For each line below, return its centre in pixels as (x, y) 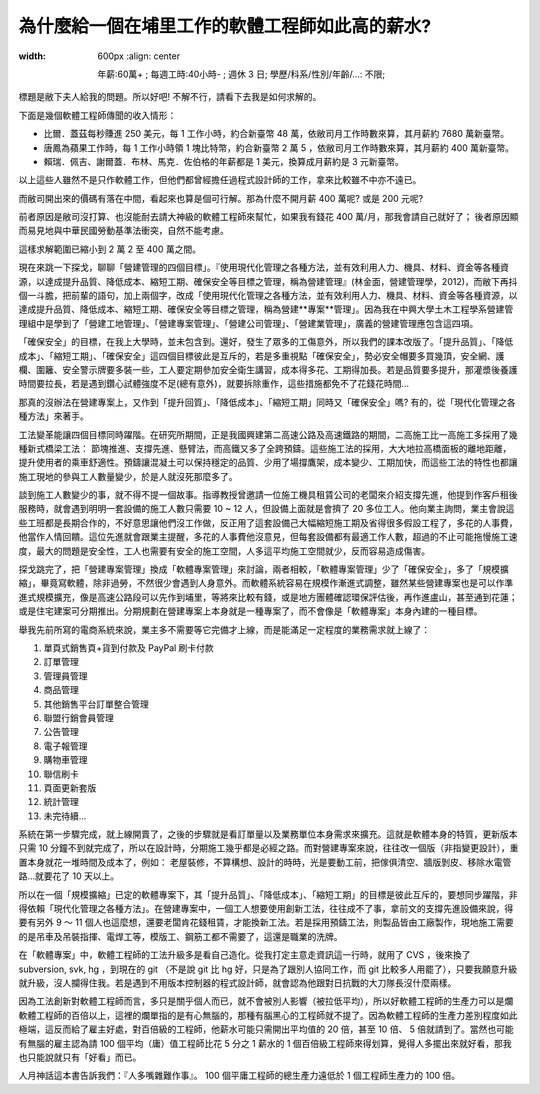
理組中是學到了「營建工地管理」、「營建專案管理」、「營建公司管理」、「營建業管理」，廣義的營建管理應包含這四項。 (248, 323)
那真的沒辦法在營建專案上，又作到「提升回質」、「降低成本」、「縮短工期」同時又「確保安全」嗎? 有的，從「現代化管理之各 (267, 402)
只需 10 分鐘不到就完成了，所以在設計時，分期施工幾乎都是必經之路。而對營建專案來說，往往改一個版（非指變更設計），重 (268, 848)
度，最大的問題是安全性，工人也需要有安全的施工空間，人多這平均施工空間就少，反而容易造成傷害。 (224, 551)
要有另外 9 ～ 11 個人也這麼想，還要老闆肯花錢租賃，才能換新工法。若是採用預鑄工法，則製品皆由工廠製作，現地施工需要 (266, 922)
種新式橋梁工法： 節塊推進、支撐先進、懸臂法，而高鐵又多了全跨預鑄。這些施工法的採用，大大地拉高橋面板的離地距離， (265, 448)
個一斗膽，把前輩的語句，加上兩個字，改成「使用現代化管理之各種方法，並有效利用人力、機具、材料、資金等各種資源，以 (268, 296)
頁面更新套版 (70, 787)
